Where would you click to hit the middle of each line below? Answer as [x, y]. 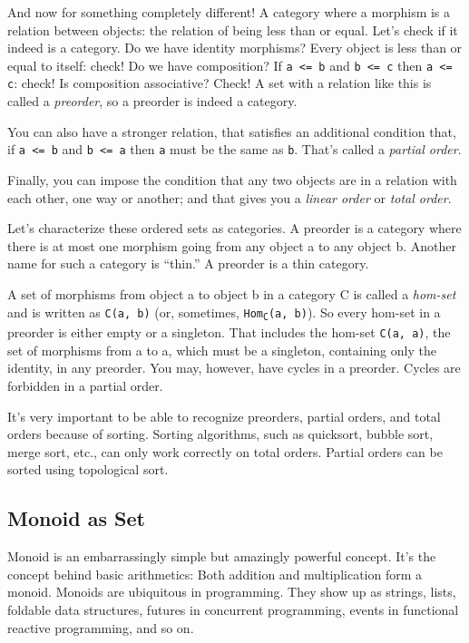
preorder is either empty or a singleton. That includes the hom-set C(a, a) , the [229, 332]
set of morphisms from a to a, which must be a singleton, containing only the [222, 350]
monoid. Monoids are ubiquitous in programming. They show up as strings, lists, [232, 592]
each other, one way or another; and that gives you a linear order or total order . [230, 197]
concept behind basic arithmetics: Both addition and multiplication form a [215, 574]
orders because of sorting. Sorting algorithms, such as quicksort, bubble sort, [220, 434]
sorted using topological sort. [88, 469]
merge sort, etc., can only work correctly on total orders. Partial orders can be [225, 451]
